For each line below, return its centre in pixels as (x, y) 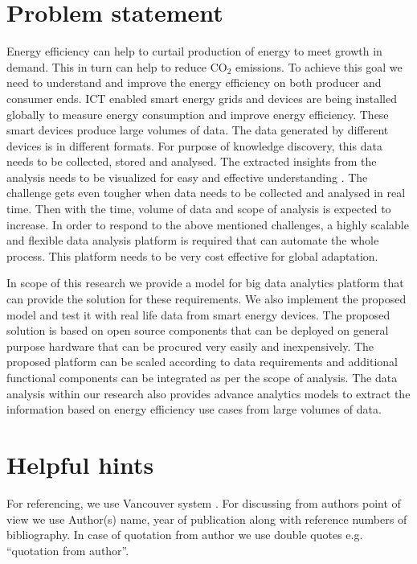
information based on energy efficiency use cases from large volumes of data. (194, 409)
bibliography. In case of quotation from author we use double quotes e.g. (185, 535)
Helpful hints (80, 464)
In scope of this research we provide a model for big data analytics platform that (205, 283)
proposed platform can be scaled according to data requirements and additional (202, 362)
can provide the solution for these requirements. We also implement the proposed (206, 299)
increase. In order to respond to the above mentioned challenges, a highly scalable (208, 224)
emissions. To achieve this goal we (319, 66)
